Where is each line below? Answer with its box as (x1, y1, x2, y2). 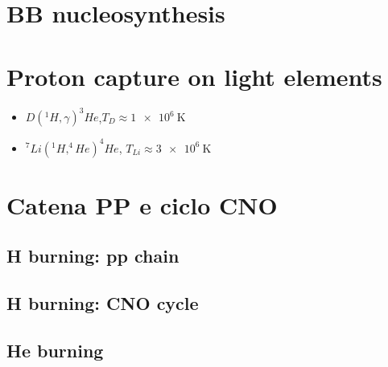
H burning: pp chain (6, 243, 180, 268)
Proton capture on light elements (6, 59, 382, 92)
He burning (6, 337, 104, 362)
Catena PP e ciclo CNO (6, 188, 278, 221)
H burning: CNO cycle (6, 291, 199, 316)
